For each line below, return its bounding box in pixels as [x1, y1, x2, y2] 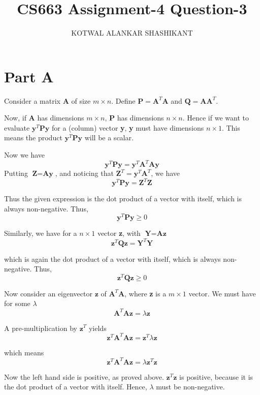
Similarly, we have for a [4, 228, 77, 238]
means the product [4, 132, 62, 143]
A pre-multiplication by [4, 322, 77, 333]
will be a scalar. [84, 132, 134, 143]
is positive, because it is [179, 371, 253, 382]
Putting [4, 168, 28, 178]
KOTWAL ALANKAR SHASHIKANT [71, 27, 193, 38]
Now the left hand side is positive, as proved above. [4, 371, 164, 382]
